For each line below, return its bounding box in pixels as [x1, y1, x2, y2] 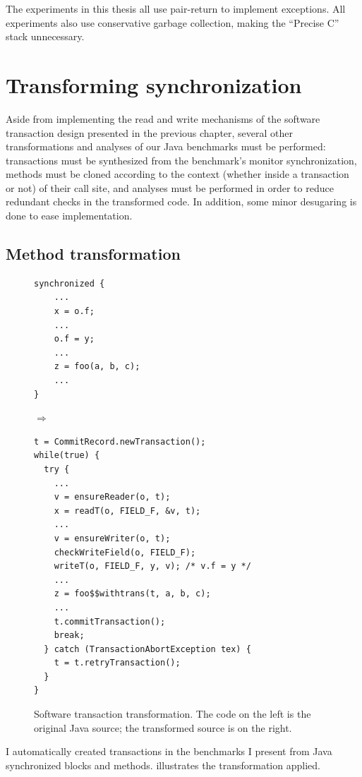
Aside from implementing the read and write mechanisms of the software [6, 111, 320, 126]
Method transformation [6, 243, 181, 265]
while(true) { [34, 450, 100, 461]
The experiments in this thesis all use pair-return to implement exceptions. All [6, 1, 346, 16]
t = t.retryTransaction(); [54, 658, 181, 668]
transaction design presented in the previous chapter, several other [6, 125, 294, 140]
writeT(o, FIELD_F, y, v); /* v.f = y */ [54, 561, 251, 572]
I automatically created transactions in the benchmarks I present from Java [6, 744, 332, 759]
